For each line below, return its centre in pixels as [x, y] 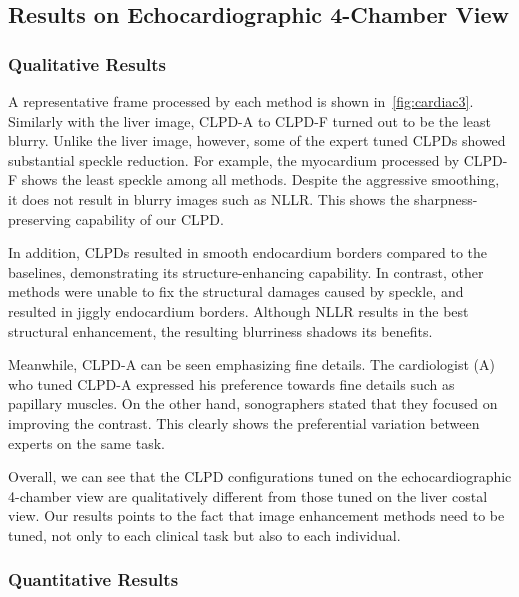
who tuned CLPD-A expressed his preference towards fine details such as [231, 383]
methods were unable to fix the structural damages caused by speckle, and [236, 291]
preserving [39, 218]
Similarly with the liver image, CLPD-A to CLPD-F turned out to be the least [249, 120]
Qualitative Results [87, 63]
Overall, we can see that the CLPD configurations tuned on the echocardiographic [260, 476]
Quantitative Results [93, 579]
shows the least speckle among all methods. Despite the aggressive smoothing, [260, 179]
